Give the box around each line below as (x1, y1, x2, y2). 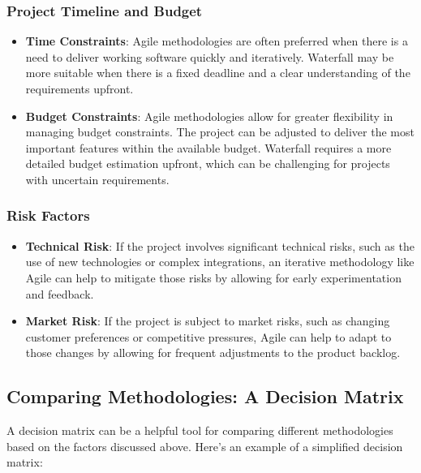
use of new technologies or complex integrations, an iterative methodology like (25, 253, 415, 270)
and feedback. (25, 285, 94, 302)
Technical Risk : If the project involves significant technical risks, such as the (25, 237, 415, 254)
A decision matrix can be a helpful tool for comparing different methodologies (6, 422, 393, 439)
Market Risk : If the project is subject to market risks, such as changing (25, 312, 390, 329)
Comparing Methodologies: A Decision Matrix (6, 384, 404, 409)
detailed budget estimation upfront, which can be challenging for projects (25, 155, 390, 172)
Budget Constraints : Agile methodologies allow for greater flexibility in (25, 107, 393, 124)
